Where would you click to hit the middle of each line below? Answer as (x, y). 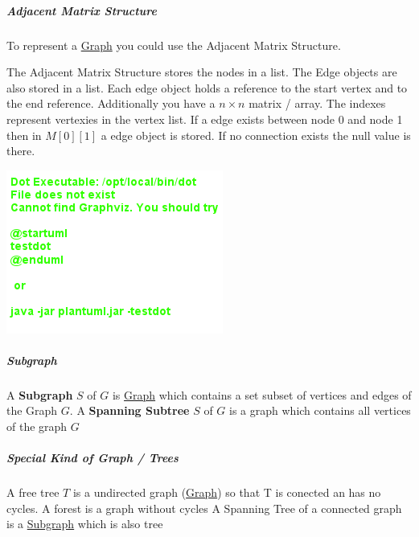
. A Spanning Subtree (129, 410)
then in (24, 135)
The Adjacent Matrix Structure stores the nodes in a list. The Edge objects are (202, 72)
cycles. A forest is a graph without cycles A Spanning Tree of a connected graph (204, 508)
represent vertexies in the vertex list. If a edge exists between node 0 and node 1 (205, 119)
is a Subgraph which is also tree (85, 524)
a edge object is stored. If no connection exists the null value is (256, 135)
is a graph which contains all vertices (320, 410)
